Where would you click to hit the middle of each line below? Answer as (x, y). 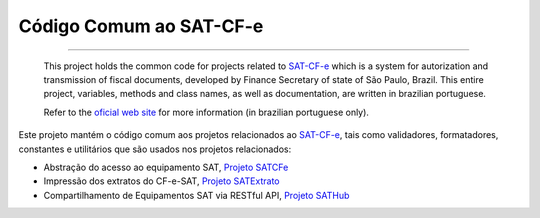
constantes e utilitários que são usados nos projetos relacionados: (155, 149)
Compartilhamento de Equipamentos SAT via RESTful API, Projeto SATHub (196, 195)
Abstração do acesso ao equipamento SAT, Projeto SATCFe (166, 167)
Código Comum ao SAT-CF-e (141, 26)
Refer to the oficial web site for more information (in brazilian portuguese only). (206, 112)
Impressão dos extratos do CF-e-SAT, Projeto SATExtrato (161, 181)
